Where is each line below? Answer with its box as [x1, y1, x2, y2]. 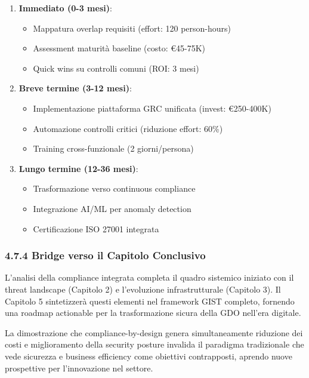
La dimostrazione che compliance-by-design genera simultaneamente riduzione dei [5, 326, 303, 339]
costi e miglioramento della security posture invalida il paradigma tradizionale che [5, 338, 304, 351]
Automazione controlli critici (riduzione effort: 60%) [33, 122, 223, 134]
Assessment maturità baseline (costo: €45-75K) [33, 42, 206, 54]
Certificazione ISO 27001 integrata [33, 222, 159, 235]
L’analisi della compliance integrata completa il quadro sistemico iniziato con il [5, 271, 294, 284]
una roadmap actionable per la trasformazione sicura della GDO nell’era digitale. [5, 306, 301, 319]
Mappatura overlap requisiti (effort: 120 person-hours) [33, 21, 231, 34]
